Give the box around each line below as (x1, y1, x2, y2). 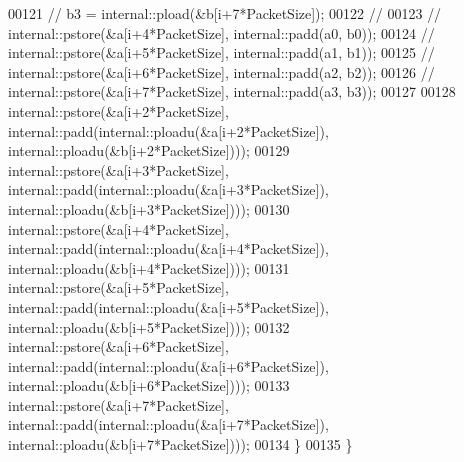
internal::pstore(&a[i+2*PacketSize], (8, 100, 229, 121)
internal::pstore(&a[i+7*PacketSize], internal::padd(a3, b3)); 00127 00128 (8, 81, 456, 102)
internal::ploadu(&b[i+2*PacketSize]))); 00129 (8, 140, 290, 161)
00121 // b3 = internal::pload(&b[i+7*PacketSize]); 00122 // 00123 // (8, 3, 442, 23)
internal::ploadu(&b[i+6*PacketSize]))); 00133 (8, 375, 290, 396)
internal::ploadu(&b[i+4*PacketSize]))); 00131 (8, 257, 290, 278)
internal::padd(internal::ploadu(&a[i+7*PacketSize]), (8, 414, 329, 435)
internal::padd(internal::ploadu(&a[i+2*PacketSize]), (8, 120, 329, 141)
